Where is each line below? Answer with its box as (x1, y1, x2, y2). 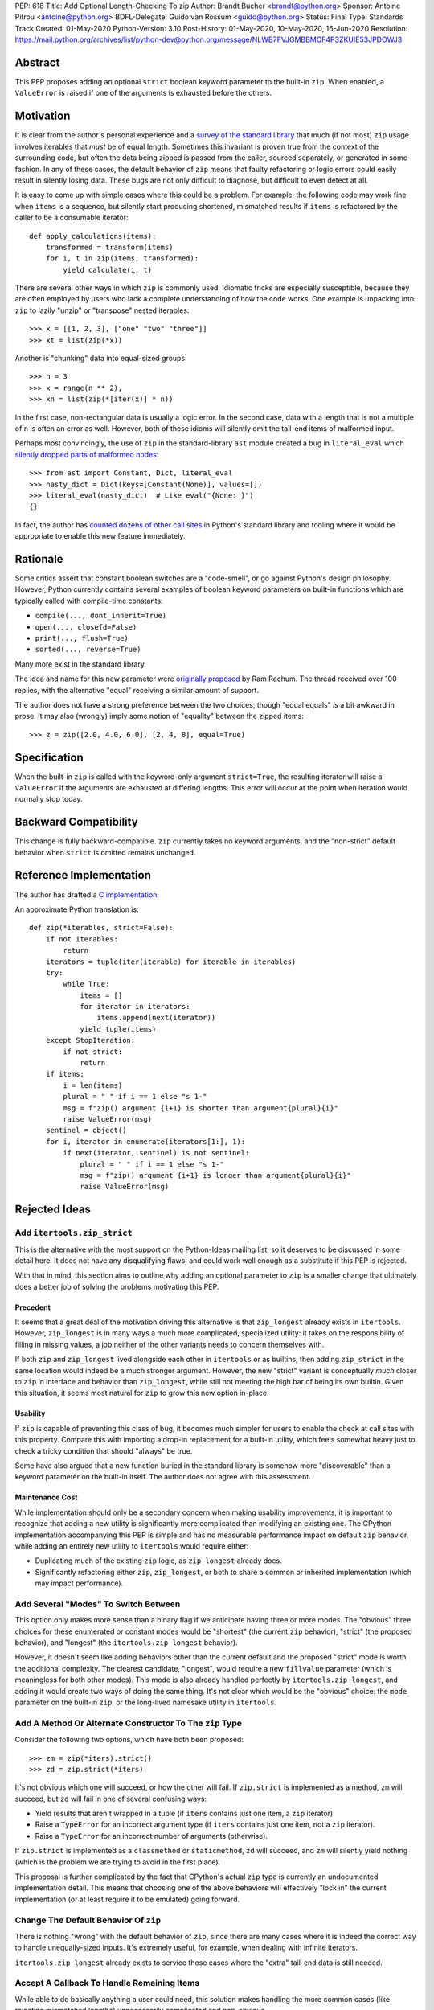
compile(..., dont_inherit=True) (35, 611, 167, 621)
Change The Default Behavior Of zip (14, 1914, 161, 1926)
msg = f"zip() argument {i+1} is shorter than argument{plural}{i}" (63, 1103, 339, 1113)
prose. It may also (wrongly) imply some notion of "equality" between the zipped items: (14, 712, 305, 721)
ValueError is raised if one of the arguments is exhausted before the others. (14, 88, 272, 98)
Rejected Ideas (14, 1203, 92, 1216)
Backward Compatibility (14, 815, 138, 829)
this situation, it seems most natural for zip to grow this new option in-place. (14, 1388, 269, 1398)
